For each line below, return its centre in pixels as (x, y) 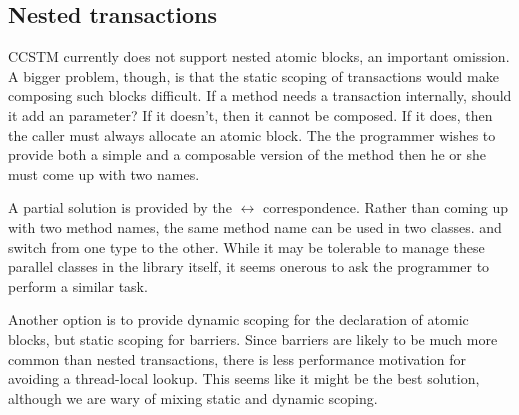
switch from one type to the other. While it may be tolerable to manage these (246, 246)
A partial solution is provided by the (120, 207)
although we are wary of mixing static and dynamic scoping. (193, 397)
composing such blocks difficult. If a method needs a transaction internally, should (260, 95)
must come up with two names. (104, 173)
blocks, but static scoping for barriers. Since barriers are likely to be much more (253, 338)
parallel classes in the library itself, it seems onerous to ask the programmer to (249, 266)
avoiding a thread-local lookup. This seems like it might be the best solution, (244, 378)
